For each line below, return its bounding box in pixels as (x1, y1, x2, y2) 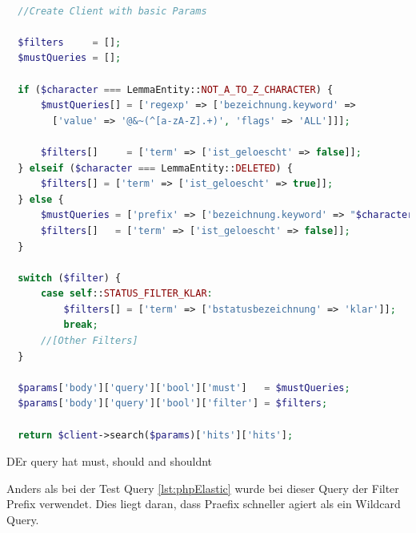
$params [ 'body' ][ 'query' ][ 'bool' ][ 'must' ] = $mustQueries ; (18, 382, 350, 394)
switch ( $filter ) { (18, 272, 122, 284)
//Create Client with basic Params (18, 5, 207, 17)
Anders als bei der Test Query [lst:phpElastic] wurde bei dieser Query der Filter (6, 479, 399, 496)
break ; (63, 319, 98, 331)
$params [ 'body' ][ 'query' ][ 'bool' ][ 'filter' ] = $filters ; (18, 398, 328, 410)
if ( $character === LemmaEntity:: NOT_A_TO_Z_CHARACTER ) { (18, 83, 334, 95)
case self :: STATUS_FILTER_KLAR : (40, 288, 213, 300)
